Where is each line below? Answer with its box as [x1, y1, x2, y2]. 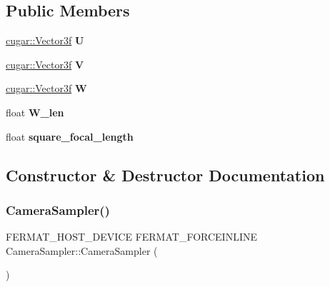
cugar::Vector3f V [6, 56, 84, 71]
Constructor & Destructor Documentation [6, 163, 325, 186]
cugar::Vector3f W [6, 81, 87, 96]
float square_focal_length [6, 129, 134, 143]
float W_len [6, 104, 64, 119]
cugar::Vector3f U [6, 33, 84, 48]
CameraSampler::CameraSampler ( [6, 243, 158, 258]
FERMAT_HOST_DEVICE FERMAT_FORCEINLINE [6, 229, 257, 244]
